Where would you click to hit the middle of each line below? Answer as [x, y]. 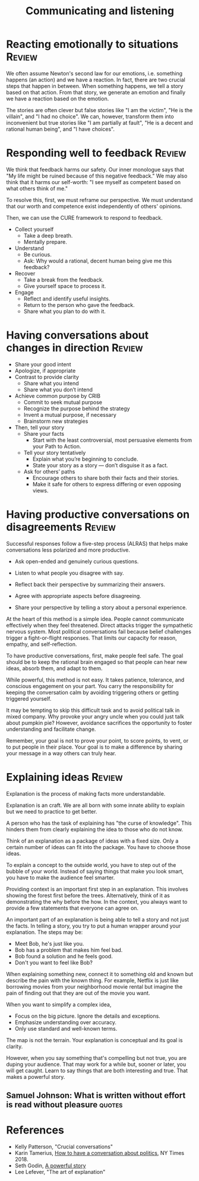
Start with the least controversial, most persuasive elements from [112, 440]
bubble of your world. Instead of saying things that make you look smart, [95, 871]
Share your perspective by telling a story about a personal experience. [101, 607]
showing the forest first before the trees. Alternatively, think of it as [88, 895]
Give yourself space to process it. [65, 286]
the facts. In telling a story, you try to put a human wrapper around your [94, 926]
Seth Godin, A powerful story [50, 1166]
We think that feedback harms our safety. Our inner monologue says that [95, 169]
